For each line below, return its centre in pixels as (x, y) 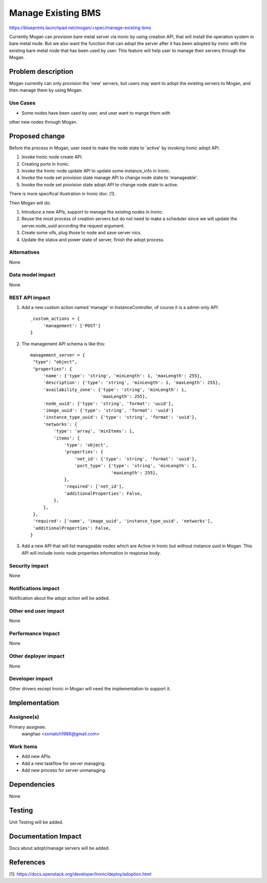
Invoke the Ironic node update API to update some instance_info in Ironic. (96, 171)
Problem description (41, 71)
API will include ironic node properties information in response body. (91, 553)
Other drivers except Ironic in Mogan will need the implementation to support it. (90, 688)
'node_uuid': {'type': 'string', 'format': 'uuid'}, (109, 403)
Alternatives (24, 252)
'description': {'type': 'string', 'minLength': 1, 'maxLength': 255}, (132, 383)
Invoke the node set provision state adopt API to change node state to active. (100, 184)
